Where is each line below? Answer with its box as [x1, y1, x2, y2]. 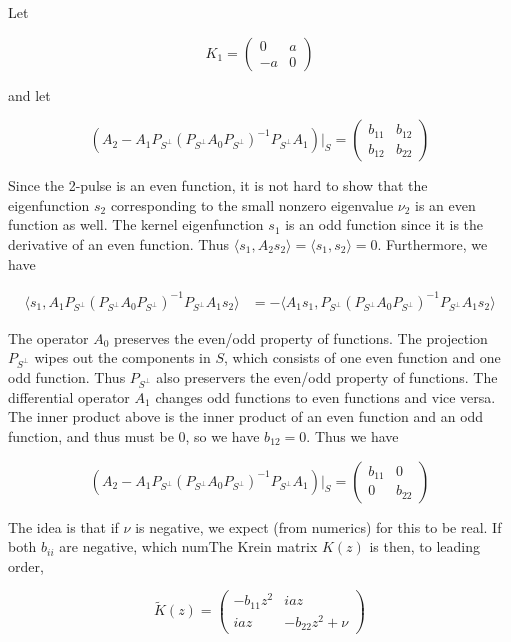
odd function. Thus [8, 367, 126, 388]
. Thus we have [306, 425, 399, 446]
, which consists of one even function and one [224, 347, 501, 368]
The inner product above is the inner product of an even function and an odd [8, 406, 484, 427]
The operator [8, 327, 89, 348]
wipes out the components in [34, 347, 211, 368]
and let [8, 84, 51, 105]
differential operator [8, 386, 130, 407]
